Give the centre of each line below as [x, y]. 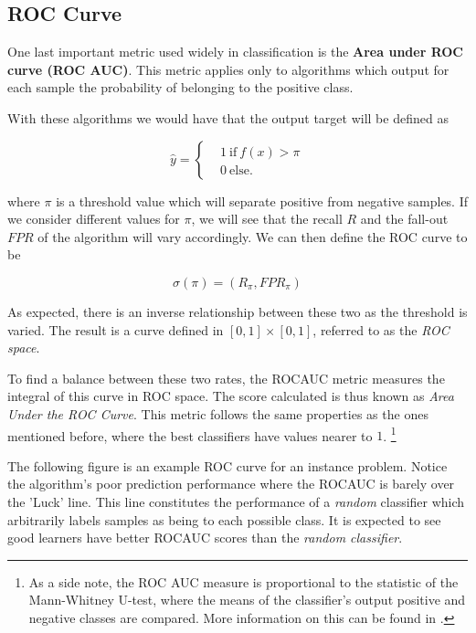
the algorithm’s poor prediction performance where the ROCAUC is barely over [231, 484]
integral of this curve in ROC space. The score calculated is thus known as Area [231, 396]
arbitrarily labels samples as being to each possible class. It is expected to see [224, 519]
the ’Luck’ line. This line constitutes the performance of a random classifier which [236, 501]
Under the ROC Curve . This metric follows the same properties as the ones [218, 413]
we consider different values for [94, 219]
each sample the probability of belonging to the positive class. [180, 87]
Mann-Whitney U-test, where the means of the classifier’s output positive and [247, 600]
